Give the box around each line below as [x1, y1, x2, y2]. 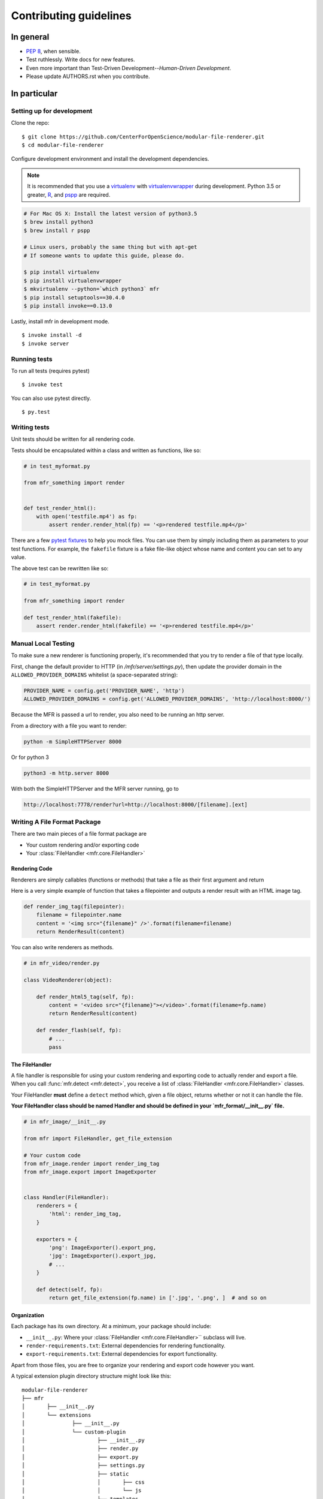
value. [11, 553, 26, 561]
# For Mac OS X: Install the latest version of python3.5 [23, 210, 197, 217]
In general [11, 32, 50, 42]
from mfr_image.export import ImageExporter [23, 1169, 157, 1175]
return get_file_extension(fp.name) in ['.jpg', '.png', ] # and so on [48, 1295, 267, 1301]
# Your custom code [23, 1152, 81, 1158]
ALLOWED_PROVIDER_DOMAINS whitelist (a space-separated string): [11, 671, 178, 678]
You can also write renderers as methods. [11, 944, 114, 951]
